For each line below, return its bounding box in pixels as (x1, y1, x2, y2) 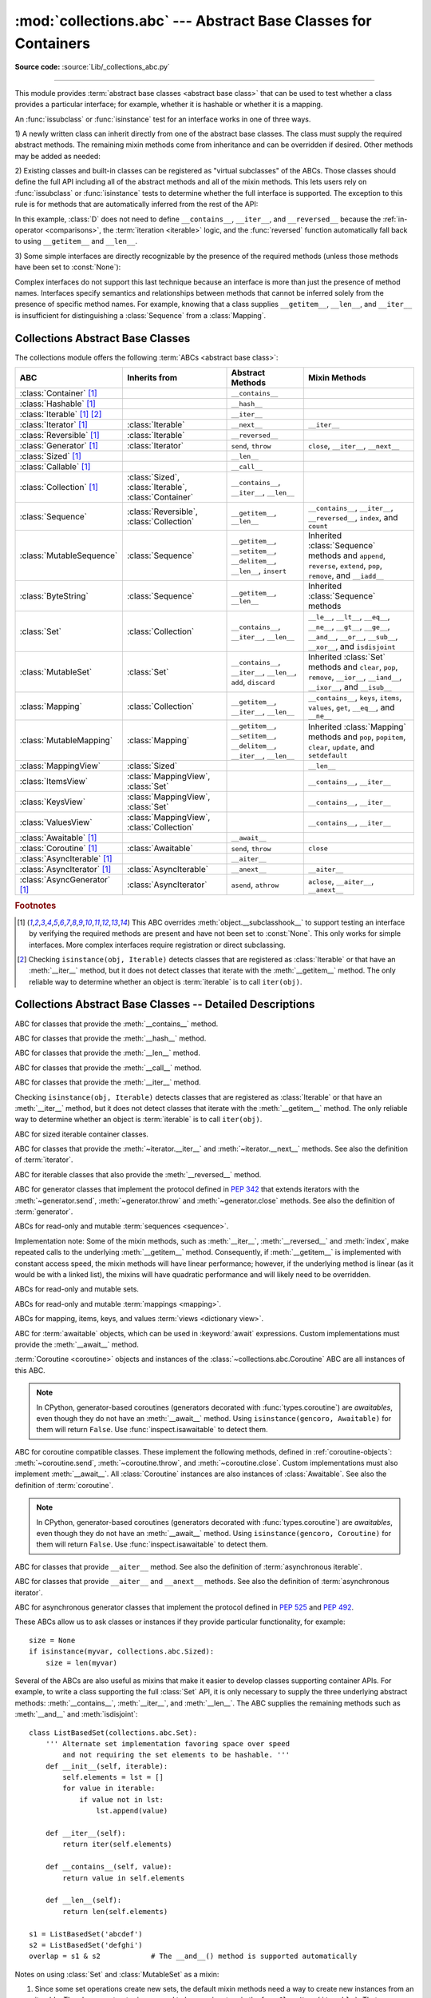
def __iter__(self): (45, 1829, 126, 1838)
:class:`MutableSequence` (19, 550, 118, 561)
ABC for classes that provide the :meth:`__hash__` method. (14, 1033, 207, 1043)
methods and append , (307, 550, 386, 561)
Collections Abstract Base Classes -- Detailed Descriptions (14, 997, 315, 1011)
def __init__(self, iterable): (45, 1761, 168, 1770)
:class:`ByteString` (19, 591, 89, 602)
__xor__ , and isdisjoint (307, 641, 396, 652)
